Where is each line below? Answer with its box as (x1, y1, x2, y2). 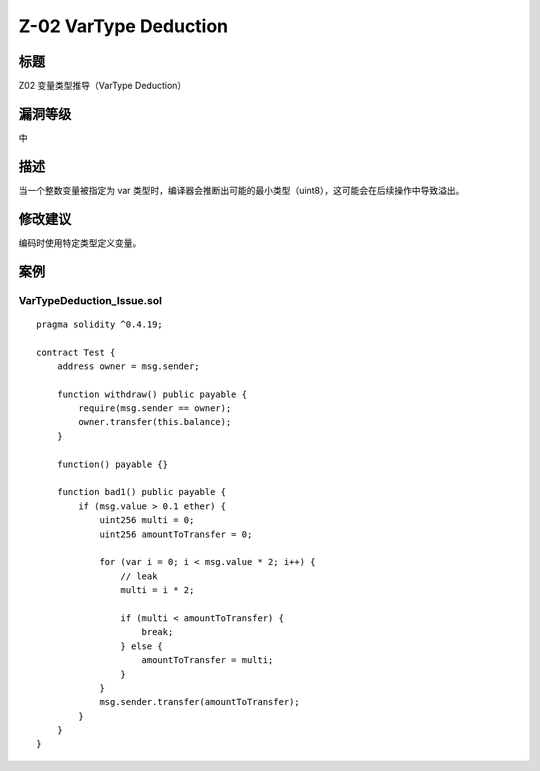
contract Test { (36, 346, 116, 358)
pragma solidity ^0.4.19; (36, 318, 164, 330)
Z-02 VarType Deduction (18, 15, 229, 37)
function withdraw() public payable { (56, 388, 248, 400)
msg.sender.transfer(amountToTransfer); (99, 696, 300, 708)
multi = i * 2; (120, 585, 195, 596)
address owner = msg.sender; (56, 360, 200, 372)
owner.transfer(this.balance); (78, 416, 232, 428)
